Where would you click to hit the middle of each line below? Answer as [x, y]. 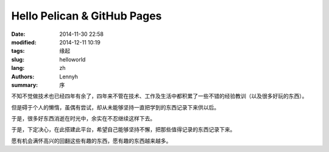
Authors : [23, 77]
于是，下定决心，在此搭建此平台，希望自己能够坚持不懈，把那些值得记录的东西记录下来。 [123, 130]
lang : [18, 68]
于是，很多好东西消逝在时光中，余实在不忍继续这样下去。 [83, 119]
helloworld [73, 59]
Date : [18, 34]
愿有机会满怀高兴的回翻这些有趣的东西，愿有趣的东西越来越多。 [91, 140]
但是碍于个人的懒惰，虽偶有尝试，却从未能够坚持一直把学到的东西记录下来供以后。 [115, 107]
